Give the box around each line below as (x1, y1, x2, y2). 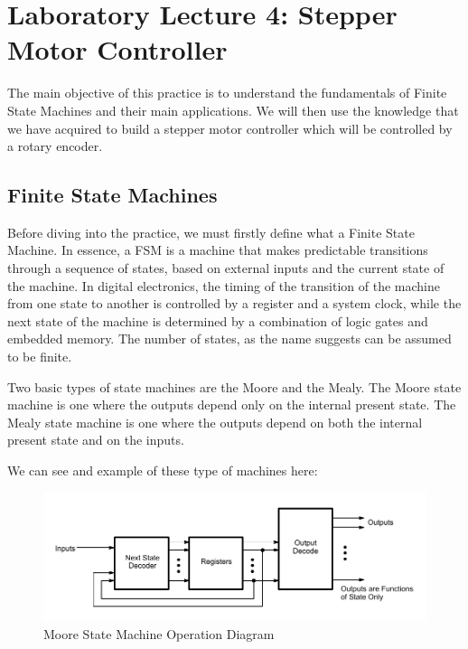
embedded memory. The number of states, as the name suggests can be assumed (7, 329, 452, 348)
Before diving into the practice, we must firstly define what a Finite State (7, 222, 415, 241)
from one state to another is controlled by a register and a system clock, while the (7, 294, 462, 313)
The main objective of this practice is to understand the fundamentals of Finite (7, 83, 447, 102)
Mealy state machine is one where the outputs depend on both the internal (7, 412, 423, 431)
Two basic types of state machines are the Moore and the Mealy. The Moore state (7, 377, 462, 396)
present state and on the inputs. (7, 430, 184, 449)
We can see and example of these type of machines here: (7, 461, 318, 480)
